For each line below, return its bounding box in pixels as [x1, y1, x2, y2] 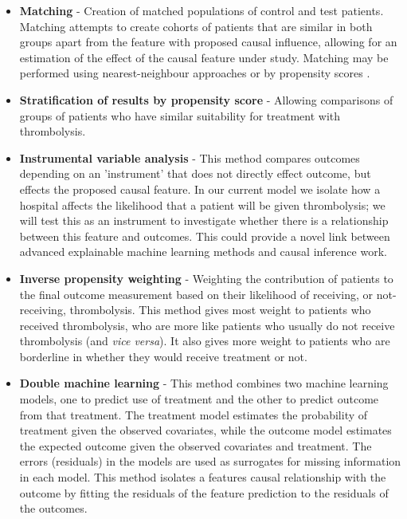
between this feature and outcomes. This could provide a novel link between [19, 227, 390, 244]
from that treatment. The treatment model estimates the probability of [19, 406, 368, 423]
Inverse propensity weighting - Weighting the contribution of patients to [19, 269, 393, 286]
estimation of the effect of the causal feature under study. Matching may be [19, 49, 389, 65]
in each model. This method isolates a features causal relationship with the [19, 469, 386, 486]
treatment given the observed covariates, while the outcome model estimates [19, 422, 392, 438]
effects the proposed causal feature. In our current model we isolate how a [19, 180, 381, 197]
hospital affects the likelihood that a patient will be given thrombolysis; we [19, 196, 385, 213]
